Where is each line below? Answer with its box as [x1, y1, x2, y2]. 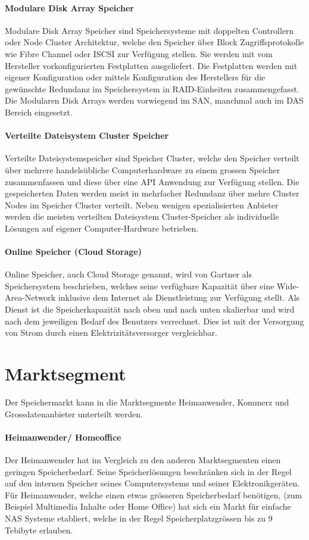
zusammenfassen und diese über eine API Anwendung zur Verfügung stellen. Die [5, 175, 299, 188]
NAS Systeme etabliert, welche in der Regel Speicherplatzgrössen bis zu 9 [5, 511, 273, 524]
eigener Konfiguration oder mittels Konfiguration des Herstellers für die [5, 71, 266, 83]
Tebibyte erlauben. [5, 523, 73, 536]
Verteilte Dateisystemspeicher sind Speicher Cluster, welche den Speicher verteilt [5, 152, 299, 164]
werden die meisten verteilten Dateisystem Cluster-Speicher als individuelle [5, 210, 279, 223]
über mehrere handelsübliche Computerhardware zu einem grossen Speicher [5, 163, 280, 176]
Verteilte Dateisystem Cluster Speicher [5, 129, 169, 142]
